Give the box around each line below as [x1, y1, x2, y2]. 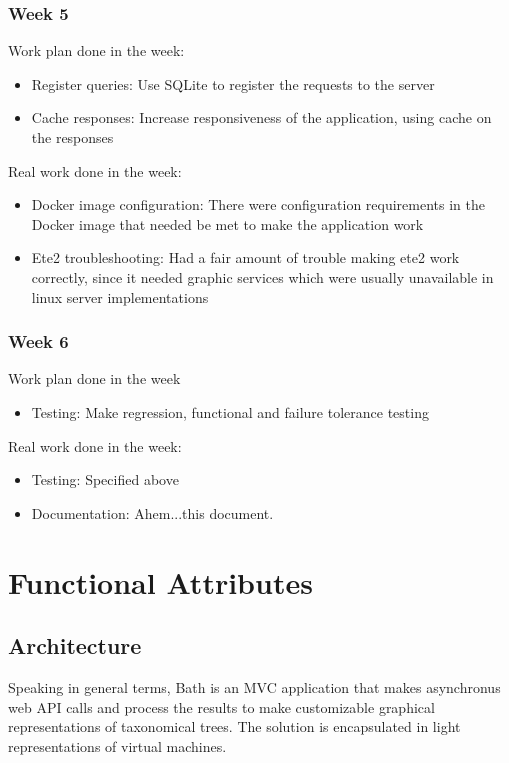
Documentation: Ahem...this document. [31, 502, 274, 523]
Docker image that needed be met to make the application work [31, 213, 424, 234]
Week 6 [8, 329, 69, 354]
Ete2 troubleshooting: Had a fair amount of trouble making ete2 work [31, 247, 460, 268]
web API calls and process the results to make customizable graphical [8, 696, 435, 717]
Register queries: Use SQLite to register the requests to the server [31, 73, 435, 94]
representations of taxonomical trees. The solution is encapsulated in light [8, 716, 461, 737]
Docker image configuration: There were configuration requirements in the [31, 194, 486, 215]
